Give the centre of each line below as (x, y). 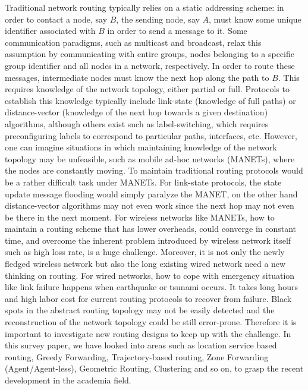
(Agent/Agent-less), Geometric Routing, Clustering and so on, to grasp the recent (154, 368)
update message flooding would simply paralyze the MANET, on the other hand (151, 194)
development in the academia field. (68, 380)
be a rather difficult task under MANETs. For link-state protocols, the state (143, 182)
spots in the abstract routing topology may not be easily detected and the (140, 310)
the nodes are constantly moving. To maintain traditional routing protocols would (154, 170)
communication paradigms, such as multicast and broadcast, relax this (133, 42)
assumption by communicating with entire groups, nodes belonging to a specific (150, 54)
